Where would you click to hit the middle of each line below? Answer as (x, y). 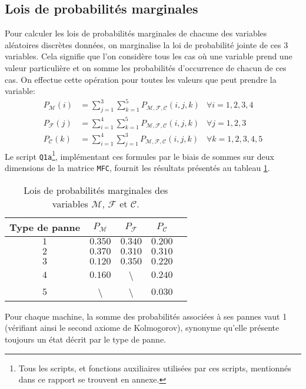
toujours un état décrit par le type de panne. (85, 339)
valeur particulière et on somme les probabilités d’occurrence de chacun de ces (146, 67)
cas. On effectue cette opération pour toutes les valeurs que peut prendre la (141, 79)
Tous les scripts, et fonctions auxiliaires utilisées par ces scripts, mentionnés (155, 368)
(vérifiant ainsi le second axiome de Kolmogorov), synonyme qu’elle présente (142, 328)
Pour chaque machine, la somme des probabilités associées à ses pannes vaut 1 (146, 316)
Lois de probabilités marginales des (96, 190)
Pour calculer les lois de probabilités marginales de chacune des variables (136, 33)
